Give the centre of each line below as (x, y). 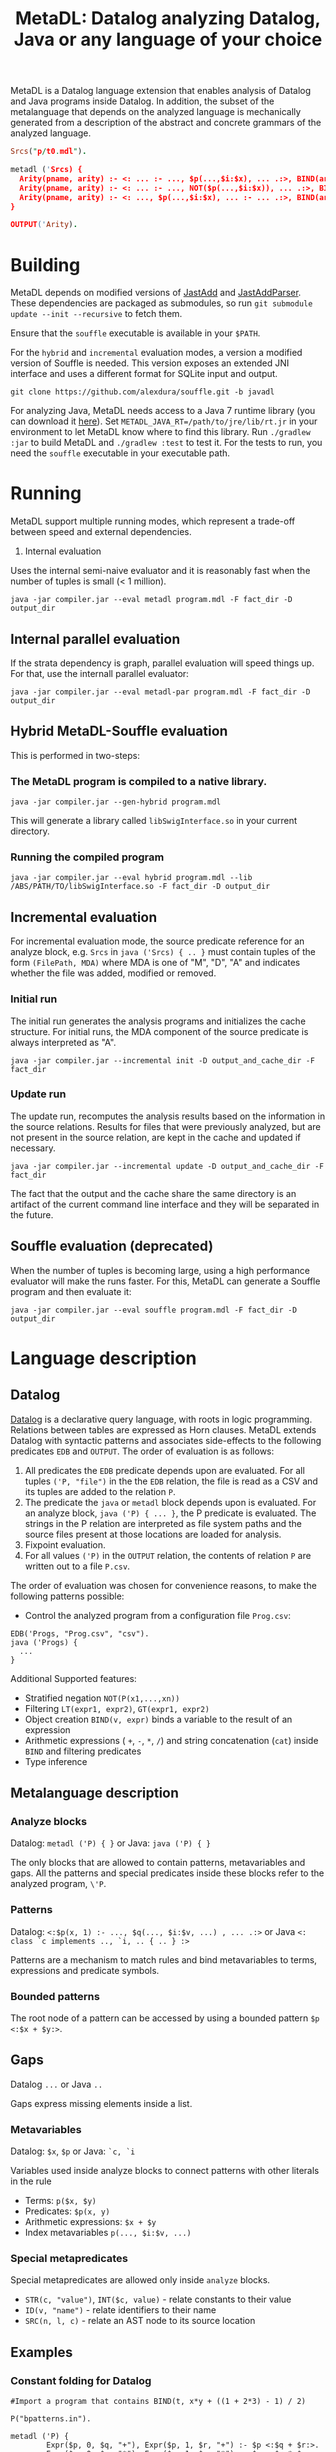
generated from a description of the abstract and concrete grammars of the (166, 123)
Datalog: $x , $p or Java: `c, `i (73, 2151)
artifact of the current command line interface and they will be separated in (165, 1204)
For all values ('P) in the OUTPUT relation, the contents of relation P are (168, 1555)
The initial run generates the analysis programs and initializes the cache (158, 1021)
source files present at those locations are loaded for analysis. (153, 1534)
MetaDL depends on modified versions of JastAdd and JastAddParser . (156, 293)
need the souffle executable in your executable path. (120, 453)
